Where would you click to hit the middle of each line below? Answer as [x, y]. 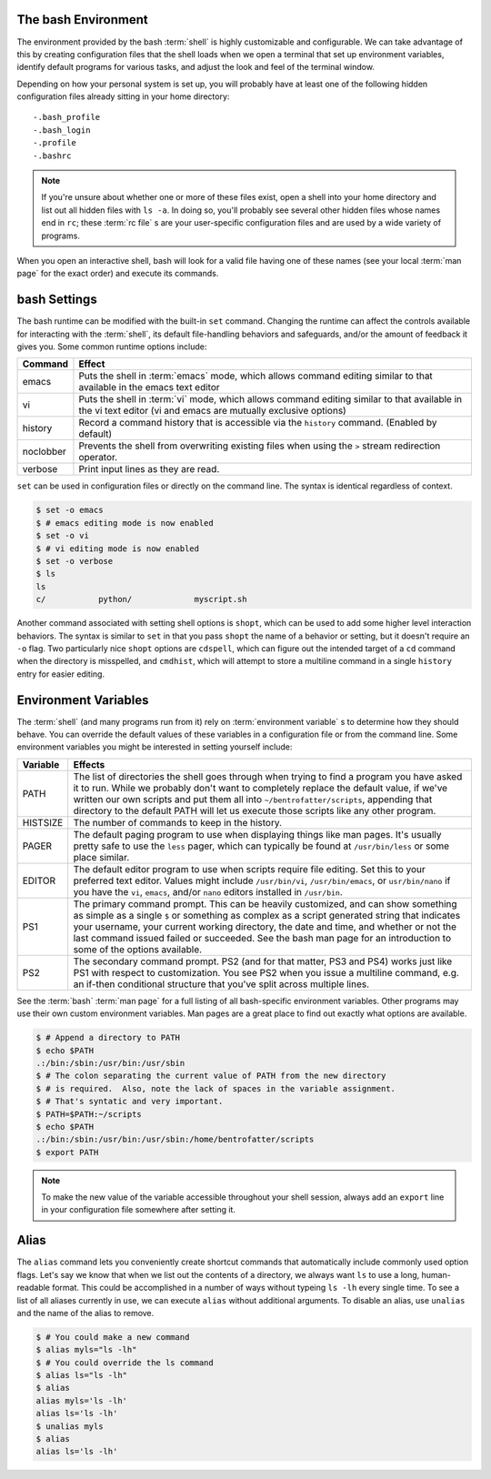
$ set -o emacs [70, 510]
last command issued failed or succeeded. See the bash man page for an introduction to [262, 938]
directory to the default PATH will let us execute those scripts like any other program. [255, 810]
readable [33, 1288]
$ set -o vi [63, 536]
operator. [98, 458]
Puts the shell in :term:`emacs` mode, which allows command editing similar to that [256, 376]
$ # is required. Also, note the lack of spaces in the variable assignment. [215, 1088]
